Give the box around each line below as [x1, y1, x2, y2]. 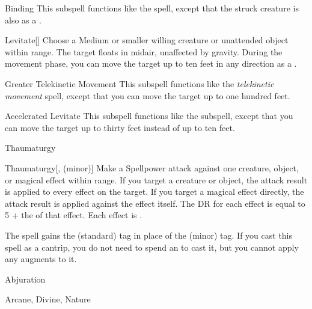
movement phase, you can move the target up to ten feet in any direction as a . [5, 57, 297, 70]
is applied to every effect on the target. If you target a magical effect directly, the [5, 185, 304, 198]
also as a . [5, 13, 41, 26]
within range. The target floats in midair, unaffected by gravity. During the [5, 45, 283, 58]
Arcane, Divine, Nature [5, 293, 91, 305]
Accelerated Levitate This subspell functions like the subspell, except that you [5, 109, 293, 122]
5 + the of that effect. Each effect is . [5, 209, 142, 221]
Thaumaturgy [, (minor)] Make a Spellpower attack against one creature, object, [5, 161, 299, 174]
